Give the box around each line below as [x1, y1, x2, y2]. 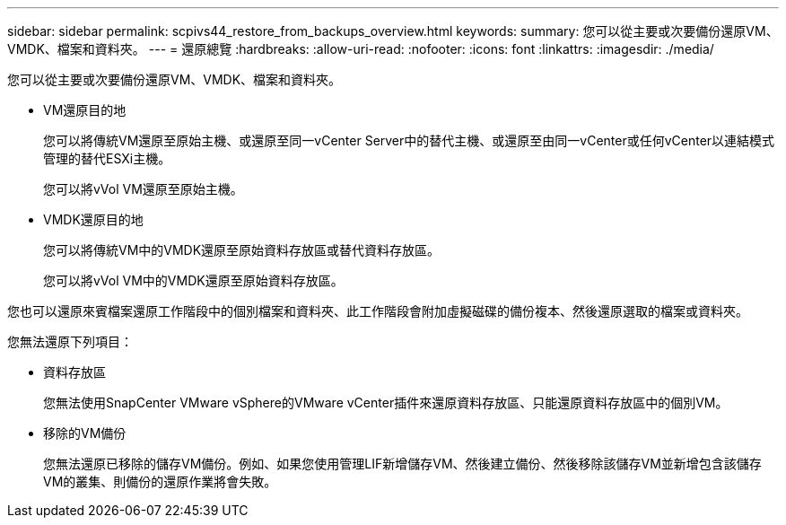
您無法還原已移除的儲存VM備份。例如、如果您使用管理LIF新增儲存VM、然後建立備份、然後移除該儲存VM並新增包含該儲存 [43, 456, 762, 471]
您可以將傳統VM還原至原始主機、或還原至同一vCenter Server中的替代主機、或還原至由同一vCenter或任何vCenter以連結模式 [43, 133, 775, 148]
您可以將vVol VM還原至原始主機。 [43, 181, 243, 197]
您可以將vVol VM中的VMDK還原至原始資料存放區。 [43, 273, 344, 288]
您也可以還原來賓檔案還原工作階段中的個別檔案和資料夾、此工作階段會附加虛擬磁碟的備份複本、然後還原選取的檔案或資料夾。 [7, 303, 748, 319]
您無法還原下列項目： [7, 334, 133, 349]
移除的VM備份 [43, 425, 127, 441]
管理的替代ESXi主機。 [43, 151, 171, 166]
